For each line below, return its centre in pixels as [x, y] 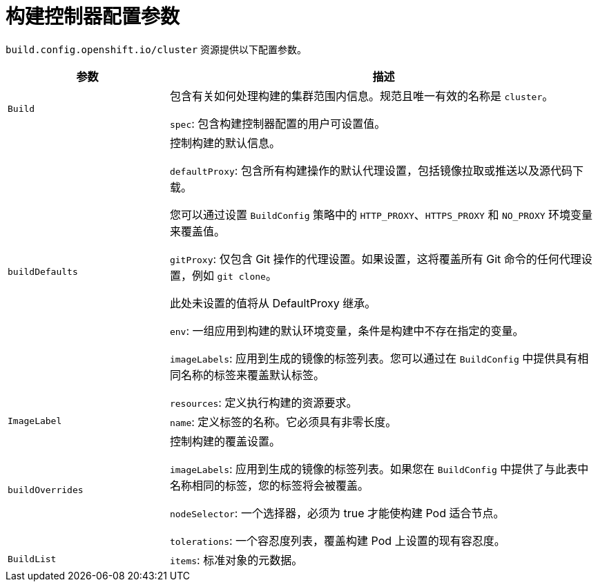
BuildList [32, 559]
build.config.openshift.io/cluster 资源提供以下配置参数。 [156, 49]
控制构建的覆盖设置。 [225, 441]
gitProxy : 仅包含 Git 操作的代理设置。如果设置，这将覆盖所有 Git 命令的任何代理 [375, 259]
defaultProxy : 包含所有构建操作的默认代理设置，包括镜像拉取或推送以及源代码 [371, 170]
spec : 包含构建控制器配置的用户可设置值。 [278, 123]
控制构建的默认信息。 [225, 143]
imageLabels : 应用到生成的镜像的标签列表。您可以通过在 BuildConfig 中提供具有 [374, 358]
